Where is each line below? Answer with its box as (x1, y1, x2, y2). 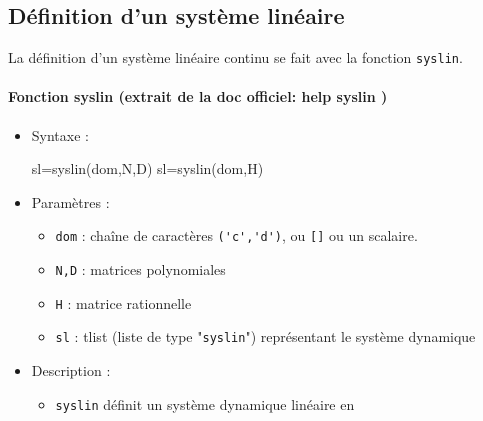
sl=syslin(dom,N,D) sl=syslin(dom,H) (31, 158, 264, 179)
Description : (31, 360, 111, 381)
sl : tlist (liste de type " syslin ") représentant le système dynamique (55, 326, 476, 347)
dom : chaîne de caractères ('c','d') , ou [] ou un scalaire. (55, 225, 418, 246)
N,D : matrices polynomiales (55, 259, 226, 280)
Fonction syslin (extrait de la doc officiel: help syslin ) (8, 86, 388, 107)
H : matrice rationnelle (55, 292, 192, 313)
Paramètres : (31, 191, 110, 212)
